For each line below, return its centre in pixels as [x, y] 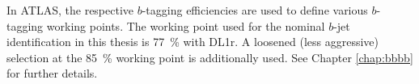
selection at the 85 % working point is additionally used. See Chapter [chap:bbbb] [210, 57]
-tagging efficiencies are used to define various [255, 10]
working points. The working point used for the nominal [186, 25]
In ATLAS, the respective [70, 10]
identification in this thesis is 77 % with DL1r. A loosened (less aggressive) [193, 42]
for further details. [52, 73]
